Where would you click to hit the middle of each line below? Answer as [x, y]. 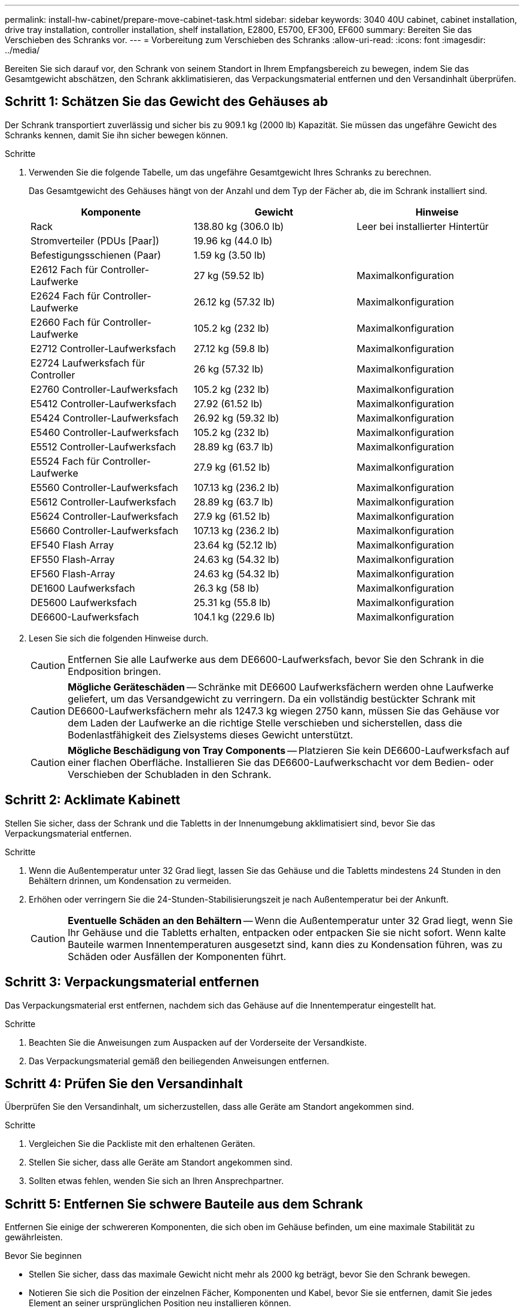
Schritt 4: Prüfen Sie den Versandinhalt [124, 1083]
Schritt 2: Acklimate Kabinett [93, 800]
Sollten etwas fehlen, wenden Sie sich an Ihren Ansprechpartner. [156, 1181]
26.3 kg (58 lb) [226, 588]
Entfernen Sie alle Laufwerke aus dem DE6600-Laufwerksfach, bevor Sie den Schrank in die [276, 659]
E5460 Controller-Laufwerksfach [105, 432]
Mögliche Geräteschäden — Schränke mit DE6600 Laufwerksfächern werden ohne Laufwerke [281, 687]
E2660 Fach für [65, 322]
